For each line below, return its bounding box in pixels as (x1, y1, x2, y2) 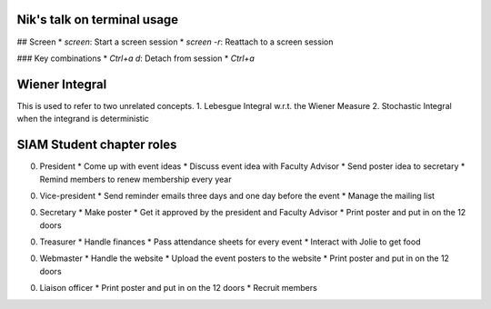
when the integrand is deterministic (16, 114, 150, 125)
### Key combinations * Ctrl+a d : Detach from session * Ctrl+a (16, 53, 255, 64)
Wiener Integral (16, 76, 107, 92)
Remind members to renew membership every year (39, 174, 232, 184)
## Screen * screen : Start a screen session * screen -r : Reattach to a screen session (16, 36, 334, 47)
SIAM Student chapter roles (16, 137, 177, 153)
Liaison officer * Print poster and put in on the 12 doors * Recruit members (39, 283, 317, 294)
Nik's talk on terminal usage (16, 12, 179, 27)
